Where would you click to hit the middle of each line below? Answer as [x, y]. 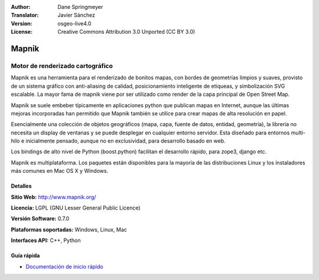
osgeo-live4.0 [74, 23]
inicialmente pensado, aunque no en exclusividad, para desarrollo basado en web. [126, 141]
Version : [22, 23]
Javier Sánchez [77, 15]
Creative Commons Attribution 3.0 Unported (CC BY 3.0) [126, 32]
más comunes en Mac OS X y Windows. [60, 171]
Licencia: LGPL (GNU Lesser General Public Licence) [76, 208]
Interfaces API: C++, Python [46, 240]
